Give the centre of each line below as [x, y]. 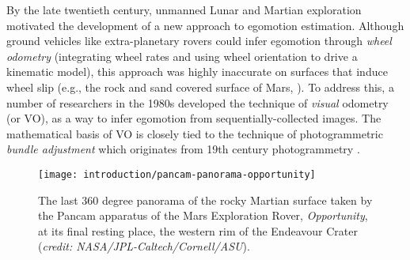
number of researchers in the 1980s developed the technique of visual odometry [197, 102]
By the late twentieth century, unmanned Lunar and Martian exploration [184, 9]
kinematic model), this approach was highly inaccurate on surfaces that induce [197, 72]
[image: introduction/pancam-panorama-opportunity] [177, 174]
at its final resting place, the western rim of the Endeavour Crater [198, 230]
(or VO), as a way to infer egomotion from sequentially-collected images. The [194, 118]
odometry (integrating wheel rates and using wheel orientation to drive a [182, 56]
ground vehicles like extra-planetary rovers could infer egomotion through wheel [199, 41]
